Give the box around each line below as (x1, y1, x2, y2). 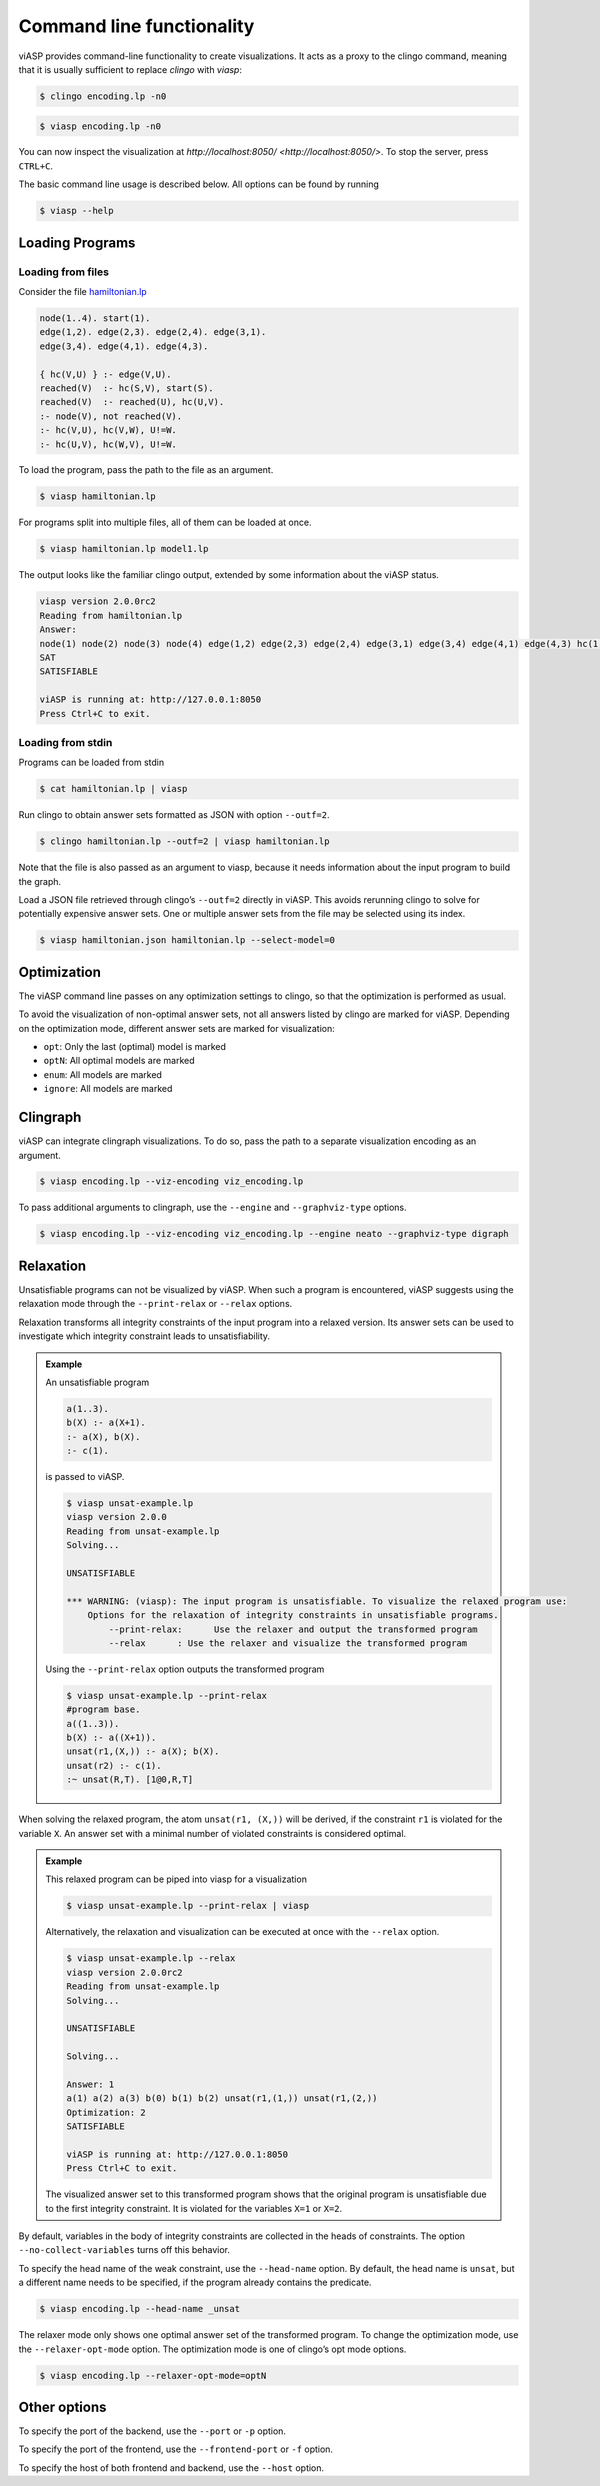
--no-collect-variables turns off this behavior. (18, 2244, 230, 2256)
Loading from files (18, 265, 110, 279)
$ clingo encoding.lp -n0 (39, 90, 167, 102)
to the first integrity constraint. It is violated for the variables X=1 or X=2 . (45, 2202, 343, 2214)
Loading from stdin (18, 735, 113, 749)
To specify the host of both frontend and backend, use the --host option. (18, 2461, 325, 2474)
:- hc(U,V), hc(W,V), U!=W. (39, 438, 177, 450)
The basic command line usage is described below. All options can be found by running (18, 178, 380, 190)
